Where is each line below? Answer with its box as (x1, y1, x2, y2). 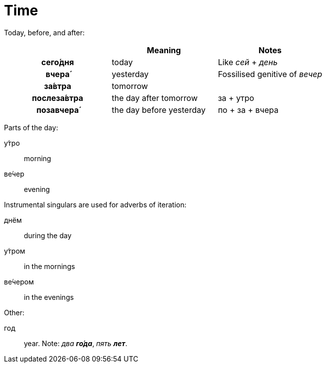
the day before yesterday (111, 104, 206, 115)
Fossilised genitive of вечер (217, 69, 323, 79)
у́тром (4, 246, 25, 255)
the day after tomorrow (111, 92, 198, 103)
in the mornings (24, 262, 75, 271)
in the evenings (24, 292, 74, 301)
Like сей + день (217, 57, 278, 67)
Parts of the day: (4, 123, 58, 132)
